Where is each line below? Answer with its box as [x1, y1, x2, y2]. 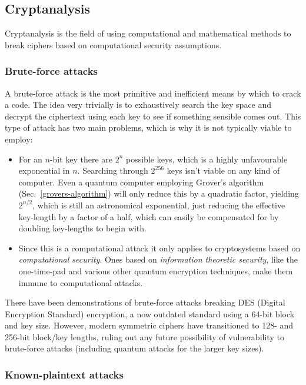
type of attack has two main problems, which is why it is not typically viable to [5, 121, 292, 134]
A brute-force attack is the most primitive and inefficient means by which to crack [5, 87, 301, 99]
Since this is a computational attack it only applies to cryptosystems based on [18, 241, 301, 254]
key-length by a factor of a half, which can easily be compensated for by [18, 210, 279, 223]
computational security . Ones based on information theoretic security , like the [18, 253, 298, 265]
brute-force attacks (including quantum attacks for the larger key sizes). [5, 342, 264, 354]
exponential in [18, 164, 70, 177]
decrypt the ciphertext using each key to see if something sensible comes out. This [5, 109, 301, 122]
